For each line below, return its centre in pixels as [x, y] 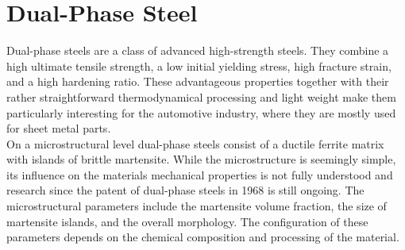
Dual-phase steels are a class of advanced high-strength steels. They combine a [198, 50]
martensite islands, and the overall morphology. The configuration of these [187, 221]
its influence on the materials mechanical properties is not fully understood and [200, 174]
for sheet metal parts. [59, 128]
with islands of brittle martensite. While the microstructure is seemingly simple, [201, 159]
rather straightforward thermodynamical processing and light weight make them [201, 96]
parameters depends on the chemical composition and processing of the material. [203, 237]
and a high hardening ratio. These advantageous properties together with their [198, 81]
